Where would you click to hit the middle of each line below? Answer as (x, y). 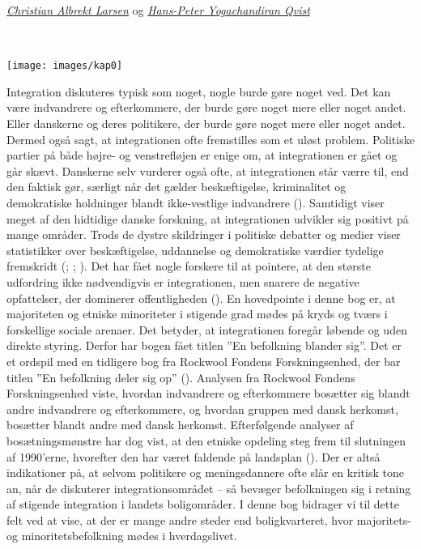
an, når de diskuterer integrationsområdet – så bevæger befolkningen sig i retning (209, 488)
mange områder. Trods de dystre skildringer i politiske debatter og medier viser (204, 234)
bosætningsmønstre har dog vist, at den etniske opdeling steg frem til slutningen (206, 440)
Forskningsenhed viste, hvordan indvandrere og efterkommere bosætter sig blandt (208, 393)
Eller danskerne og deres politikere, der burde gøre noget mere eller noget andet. (206, 123)
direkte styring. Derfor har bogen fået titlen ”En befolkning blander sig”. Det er (204, 345)
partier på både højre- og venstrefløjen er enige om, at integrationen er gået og (202, 155)
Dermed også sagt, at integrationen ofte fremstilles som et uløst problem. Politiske (210, 139)
